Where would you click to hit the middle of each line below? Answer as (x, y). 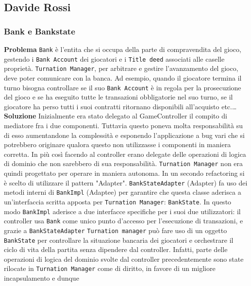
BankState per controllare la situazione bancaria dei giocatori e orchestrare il (119, 240)
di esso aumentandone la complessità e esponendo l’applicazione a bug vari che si (124, 135)
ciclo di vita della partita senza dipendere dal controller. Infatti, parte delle (116, 249)
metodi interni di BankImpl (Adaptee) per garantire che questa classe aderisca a (123, 192)
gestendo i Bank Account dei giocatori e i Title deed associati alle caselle (114, 59)
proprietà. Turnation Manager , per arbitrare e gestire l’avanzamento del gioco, (121, 68)
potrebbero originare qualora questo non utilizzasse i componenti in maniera (117, 144)
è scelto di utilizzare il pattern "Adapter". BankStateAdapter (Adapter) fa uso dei (126, 182)
